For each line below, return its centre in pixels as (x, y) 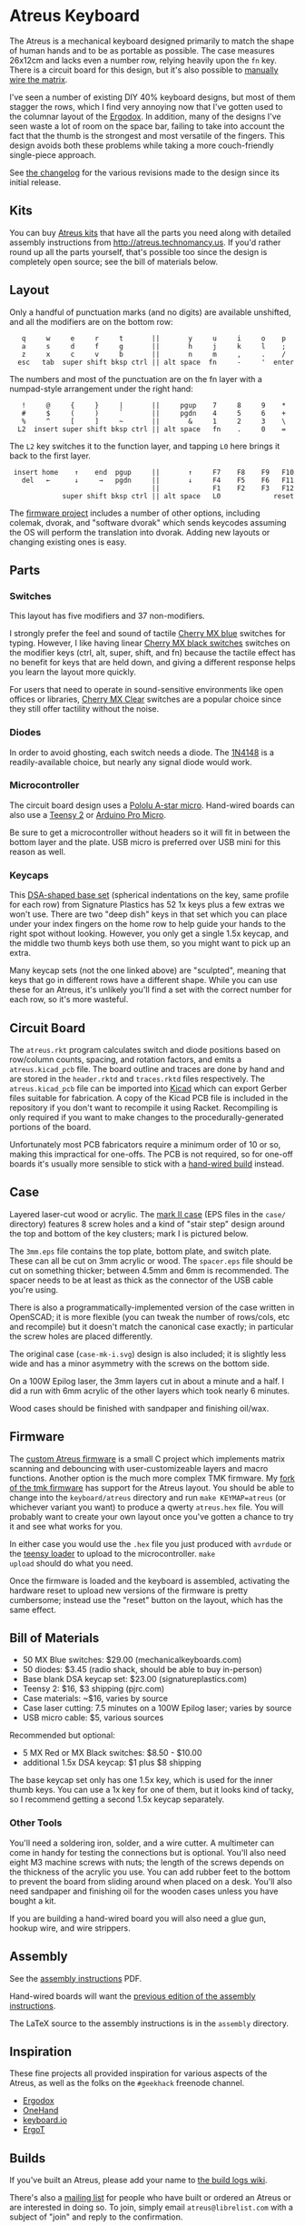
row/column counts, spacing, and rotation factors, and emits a (126, 1059)
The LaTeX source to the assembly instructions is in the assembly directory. (149, 2023)
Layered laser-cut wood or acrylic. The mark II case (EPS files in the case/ (148, 1214)
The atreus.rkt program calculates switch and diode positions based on (145, 1049)
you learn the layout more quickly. (73, 672)
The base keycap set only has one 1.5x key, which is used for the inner (142, 1780)
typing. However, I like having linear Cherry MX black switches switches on (150, 643)
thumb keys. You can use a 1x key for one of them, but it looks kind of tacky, (152, 1790)
